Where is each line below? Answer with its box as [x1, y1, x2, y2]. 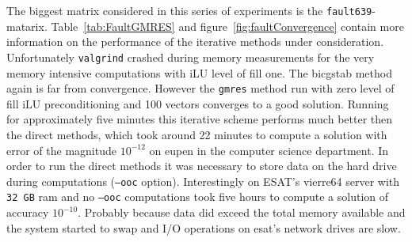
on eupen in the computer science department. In [149, 142, 389, 158]
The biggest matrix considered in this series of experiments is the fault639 [6, 2, 372, 18]
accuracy [6, 204, 49, 221]
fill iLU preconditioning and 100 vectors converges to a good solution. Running [6, 95, 389, 112]
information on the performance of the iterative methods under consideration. [6, 33, 384, 50]
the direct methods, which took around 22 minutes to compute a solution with [6, 126, 387, 142]
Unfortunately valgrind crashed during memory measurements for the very [6, 48, 375, 65]
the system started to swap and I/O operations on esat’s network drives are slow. [6, 219, 401, 236]
